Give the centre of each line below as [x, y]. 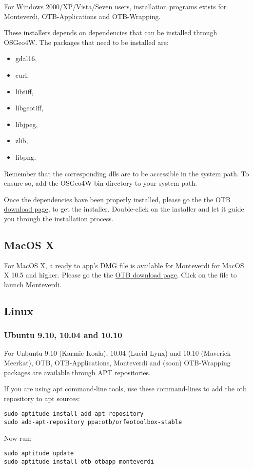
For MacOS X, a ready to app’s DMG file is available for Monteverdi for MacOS [124, 265]
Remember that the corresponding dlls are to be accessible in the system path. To [126, 173]
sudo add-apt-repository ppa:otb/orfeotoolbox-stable [93, 422]
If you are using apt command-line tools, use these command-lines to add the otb [125, 389]
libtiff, [24, 91]
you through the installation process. [59, 218]
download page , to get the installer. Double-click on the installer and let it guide [124, 209]
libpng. [26, 157]
